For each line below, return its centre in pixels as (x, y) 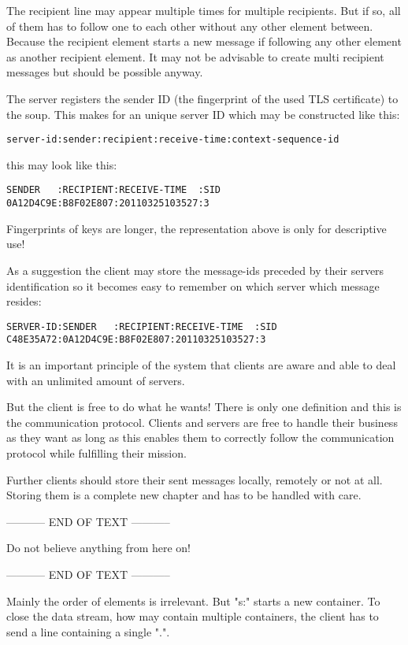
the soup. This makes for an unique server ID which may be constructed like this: (203, 114)
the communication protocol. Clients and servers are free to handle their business (202, 422)
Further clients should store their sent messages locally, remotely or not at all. (195, 479)
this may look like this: (62, 164)
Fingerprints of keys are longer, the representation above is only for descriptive (197, 228)
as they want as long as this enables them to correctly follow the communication (200, 437)
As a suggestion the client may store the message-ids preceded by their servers (195, 270)
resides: (24, 301)
